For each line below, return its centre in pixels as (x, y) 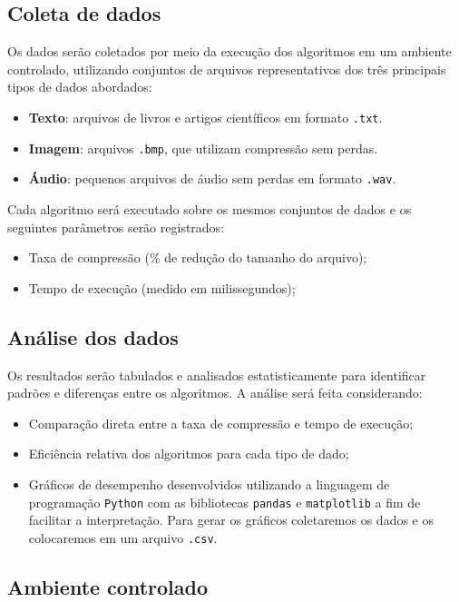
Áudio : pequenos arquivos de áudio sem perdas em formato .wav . (212, 178)
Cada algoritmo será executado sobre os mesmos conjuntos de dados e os (210, 208)
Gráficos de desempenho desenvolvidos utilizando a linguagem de (209, 484)
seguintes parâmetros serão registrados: (116, 227)
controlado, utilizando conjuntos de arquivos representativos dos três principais (227, 69)
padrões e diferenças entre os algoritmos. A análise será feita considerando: (215, 393)
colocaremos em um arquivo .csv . (123, 537)
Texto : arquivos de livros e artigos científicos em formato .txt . (205, 117)
